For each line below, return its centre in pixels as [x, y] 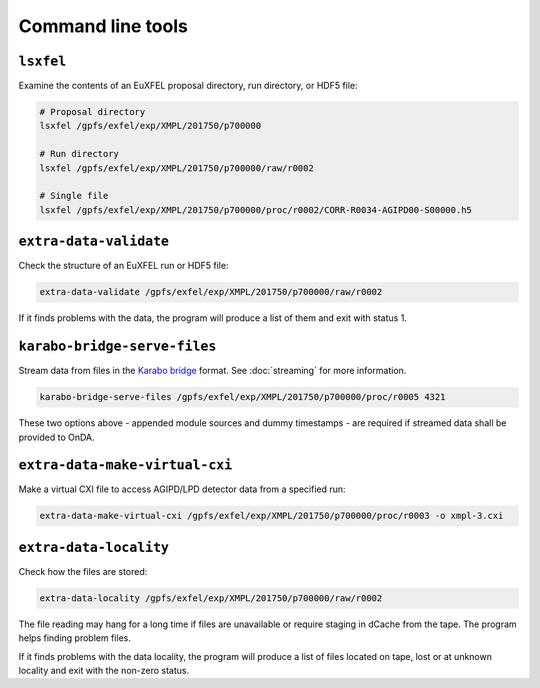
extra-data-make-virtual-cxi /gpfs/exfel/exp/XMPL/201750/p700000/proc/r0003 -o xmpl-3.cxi [271, 516]
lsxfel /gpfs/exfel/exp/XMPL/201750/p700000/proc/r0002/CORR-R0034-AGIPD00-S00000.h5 [255, 209]
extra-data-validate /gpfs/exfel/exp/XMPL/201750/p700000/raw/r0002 [211, 292]
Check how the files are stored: [83, 571]
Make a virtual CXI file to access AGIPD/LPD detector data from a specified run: [182, 489]
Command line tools [103, 26]
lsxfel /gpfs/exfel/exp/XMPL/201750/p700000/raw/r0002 [176, 168]
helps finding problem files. [75, 638]
